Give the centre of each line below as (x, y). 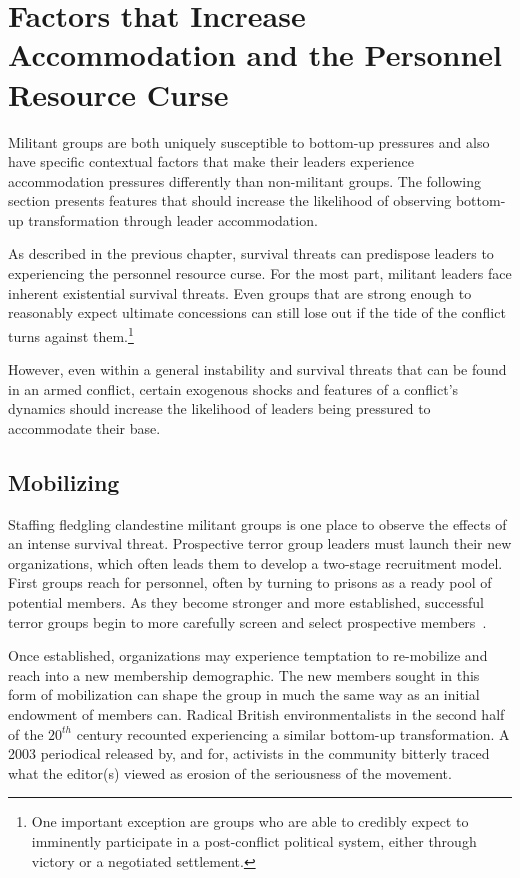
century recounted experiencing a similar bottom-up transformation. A (293, 733)
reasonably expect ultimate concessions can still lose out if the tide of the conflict (257, 312)
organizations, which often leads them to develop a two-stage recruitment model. (255, 562)
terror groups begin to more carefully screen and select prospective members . (247, 621)
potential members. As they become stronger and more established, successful (246, 602)
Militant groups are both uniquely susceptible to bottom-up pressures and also (249, 141)
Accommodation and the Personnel (255, 54)
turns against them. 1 (71, 334)
